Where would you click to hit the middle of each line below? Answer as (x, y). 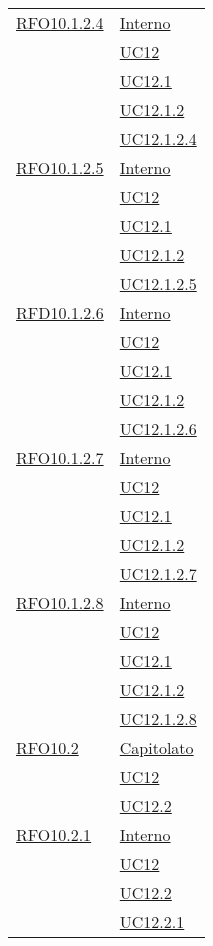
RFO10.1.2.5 (60, 167)
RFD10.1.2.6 (60, 312)
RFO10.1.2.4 (60, 22)
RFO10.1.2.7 (60, 457)
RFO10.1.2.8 (60, 602)
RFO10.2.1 (54, 834)
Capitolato (156, 747)
